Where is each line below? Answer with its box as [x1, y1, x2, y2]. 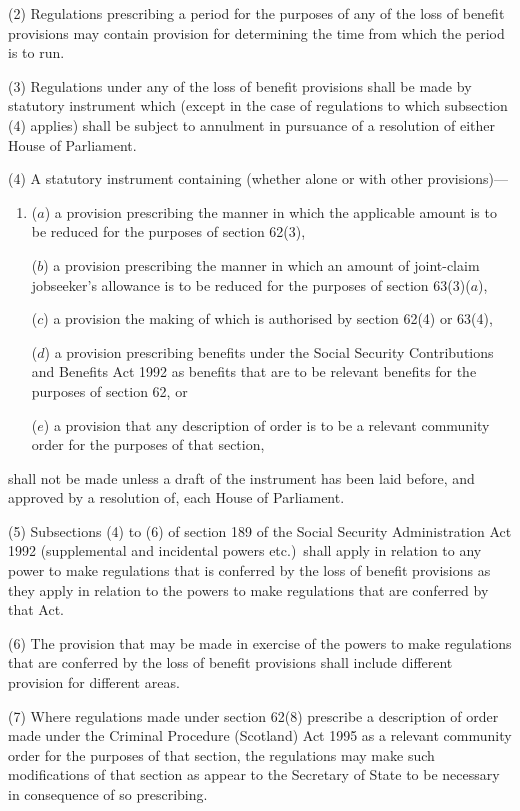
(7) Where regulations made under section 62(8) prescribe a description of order [8, 705, 499, 726]
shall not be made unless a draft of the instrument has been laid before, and [8, 467, 475, 488]
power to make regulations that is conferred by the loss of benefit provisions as [8, 560, 491, 581]
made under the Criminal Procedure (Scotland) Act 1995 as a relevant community [8, 725, 512, 746]
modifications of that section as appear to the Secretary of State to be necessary [8, 764, 500, 785]
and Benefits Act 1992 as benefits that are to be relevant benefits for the [31, 361, 477, 382]
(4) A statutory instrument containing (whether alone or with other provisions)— [8, 168, 508, 189]
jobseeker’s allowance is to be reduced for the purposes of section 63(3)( [31, 274, 471, 295]
